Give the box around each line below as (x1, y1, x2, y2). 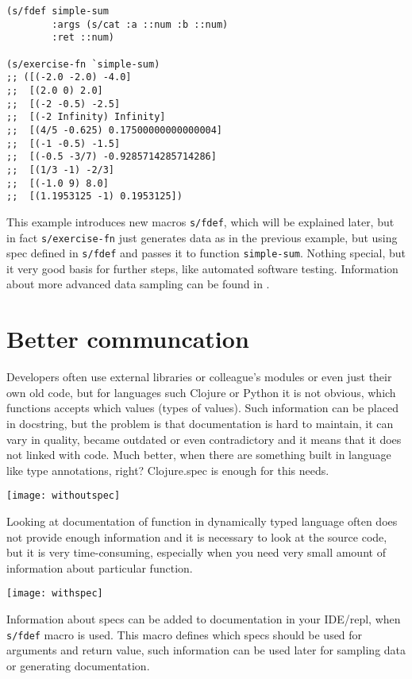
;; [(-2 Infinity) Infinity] (6, 111, 166, 123)
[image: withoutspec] (6, 490, 121, 502)
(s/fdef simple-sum (6, 6, 109, 17)
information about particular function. (6, 559, 193, 576)
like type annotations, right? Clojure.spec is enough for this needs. (6, 461, 329, 478)
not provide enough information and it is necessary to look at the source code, (6, 528, 387, 545)
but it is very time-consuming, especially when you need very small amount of (6, 544, 386, 561)
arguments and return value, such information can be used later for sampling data (6, 642, 406, 658)
